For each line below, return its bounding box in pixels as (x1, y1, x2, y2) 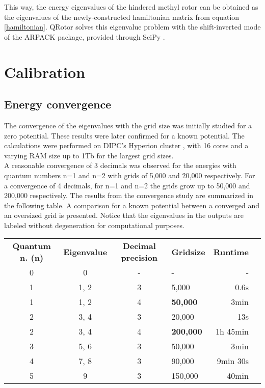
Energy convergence (4, 96, 112, 112)
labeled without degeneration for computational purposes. (4, 219, 184, 230)
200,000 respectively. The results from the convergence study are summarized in (4, 190, 254, 201)
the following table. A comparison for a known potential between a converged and (4, 200, 260, 210)
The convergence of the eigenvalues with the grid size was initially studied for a (4, 120, 252, 130)
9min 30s (217, 355, 249, 367)
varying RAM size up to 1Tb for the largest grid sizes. (4, 150, 174, 160)
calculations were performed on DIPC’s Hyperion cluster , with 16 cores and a (4, 140, 249, 151)
